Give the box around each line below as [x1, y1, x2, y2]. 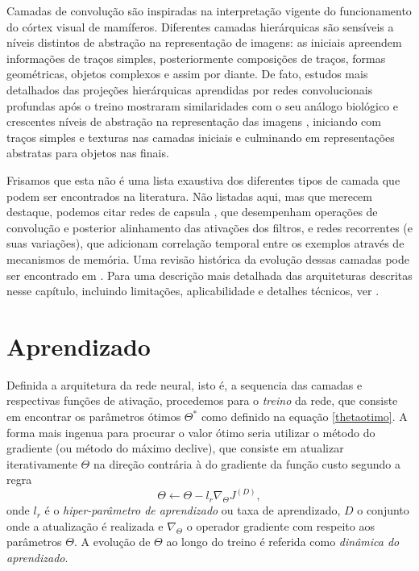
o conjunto [357, 502, 409, 519]
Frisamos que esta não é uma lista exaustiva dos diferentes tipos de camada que [6, 171, 400, 188]
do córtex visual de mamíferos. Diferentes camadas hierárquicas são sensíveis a [6, 18, 394, 35]
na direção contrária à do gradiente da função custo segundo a [93, 455, 400, 472]
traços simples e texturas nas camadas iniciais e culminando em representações [6, 128, 395, 145]
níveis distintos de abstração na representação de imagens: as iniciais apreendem [6, 34, 402, 51]
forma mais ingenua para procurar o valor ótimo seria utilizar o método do [6, 423, 375, 440]
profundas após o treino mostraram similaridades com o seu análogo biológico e [6, 97, 398, 114]
